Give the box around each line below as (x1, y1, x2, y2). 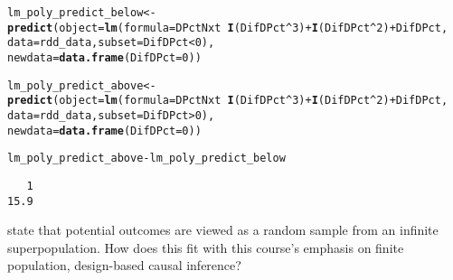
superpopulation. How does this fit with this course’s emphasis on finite (7, 238, 404, 257)
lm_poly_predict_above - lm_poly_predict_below (7, 152, 286, 165)
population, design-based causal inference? (7, 256, 241, 275)
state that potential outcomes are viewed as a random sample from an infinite (7, 220, 439, 239)
